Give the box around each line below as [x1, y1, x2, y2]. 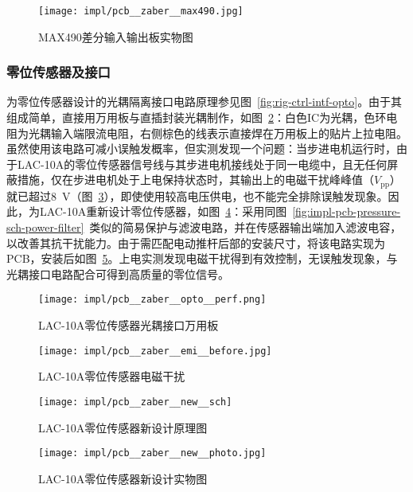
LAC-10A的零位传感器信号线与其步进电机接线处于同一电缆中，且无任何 [17, 155, 388, 172]
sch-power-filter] [6, 219, 84, 236]
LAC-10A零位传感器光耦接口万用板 [38, 317, 219, 334]
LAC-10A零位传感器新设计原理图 [38, 419, 208, 435]
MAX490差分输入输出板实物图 [38, 28, 193, 45]
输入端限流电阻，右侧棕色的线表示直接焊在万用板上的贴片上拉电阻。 [50, 124, 407, 141]
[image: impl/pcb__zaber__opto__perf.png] [38, 294, 267, 306]
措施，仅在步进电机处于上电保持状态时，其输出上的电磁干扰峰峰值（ [17, 171, 374, 188]
